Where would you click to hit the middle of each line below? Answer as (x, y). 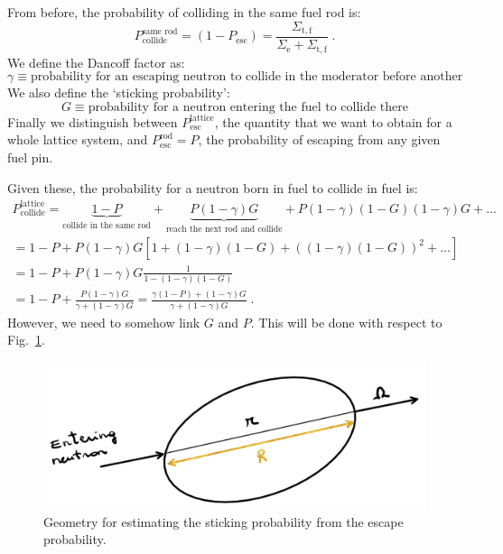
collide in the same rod (107, 225)
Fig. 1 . (26, 340)
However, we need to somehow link (104, 322)
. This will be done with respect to (346, 322)
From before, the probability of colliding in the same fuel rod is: (184, 12)
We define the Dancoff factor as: (96, 62)
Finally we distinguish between (93, 121)
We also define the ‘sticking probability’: (119, 92)
